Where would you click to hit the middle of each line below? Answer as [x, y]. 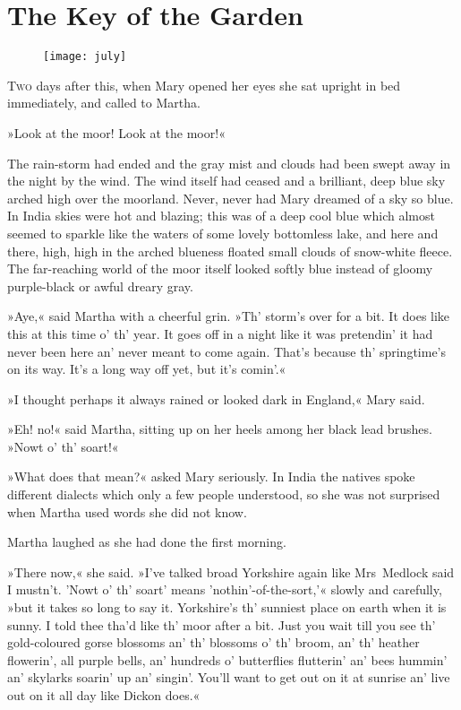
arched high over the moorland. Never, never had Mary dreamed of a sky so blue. [230, 198]
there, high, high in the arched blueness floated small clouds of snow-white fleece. [230, 251]
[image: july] [85, 57]
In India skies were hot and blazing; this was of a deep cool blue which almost [221, 216]
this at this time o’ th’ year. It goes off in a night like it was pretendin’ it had [220, 333]
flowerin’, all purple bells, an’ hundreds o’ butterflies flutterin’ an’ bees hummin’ [227, 659]
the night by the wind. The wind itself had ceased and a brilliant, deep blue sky [226, 181]
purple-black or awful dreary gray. [100, 286]
